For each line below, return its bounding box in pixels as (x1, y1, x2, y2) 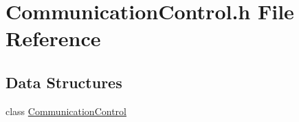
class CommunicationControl (5, 103, 126, 118)
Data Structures (5, 71, 122, 92)
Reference (5, 24, 101, 52)
